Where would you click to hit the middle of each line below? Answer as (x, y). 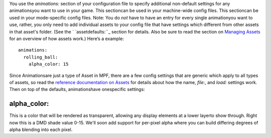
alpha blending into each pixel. (41, 129)
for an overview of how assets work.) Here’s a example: (67, 38)
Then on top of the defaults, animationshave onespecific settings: (77, 89)
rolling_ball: (41, 57)
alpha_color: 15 (48, 64)
